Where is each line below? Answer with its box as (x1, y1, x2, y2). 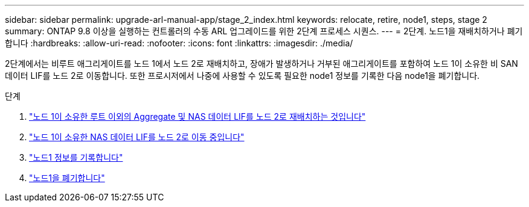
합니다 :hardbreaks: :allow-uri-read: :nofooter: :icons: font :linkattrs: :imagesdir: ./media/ (5, 38, 353, 48)
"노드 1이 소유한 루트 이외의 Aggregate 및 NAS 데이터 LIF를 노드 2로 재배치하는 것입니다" (29, 111, 366, 122)
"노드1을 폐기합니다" (29, 173, 105, 183)
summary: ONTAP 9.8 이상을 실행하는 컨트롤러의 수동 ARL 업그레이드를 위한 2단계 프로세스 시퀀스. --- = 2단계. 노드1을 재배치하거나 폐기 (5, 26, 523, 36)
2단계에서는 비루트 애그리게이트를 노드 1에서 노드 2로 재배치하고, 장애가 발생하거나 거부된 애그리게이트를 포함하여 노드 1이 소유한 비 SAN (5, 58, 518, 69)
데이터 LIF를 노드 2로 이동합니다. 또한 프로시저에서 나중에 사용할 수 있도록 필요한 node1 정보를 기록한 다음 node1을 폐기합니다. (5, 70, 480, 81)
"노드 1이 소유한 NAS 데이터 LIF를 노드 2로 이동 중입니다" (29, 132, 245, 142)
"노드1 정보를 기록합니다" (29, 152, 123, 162)
